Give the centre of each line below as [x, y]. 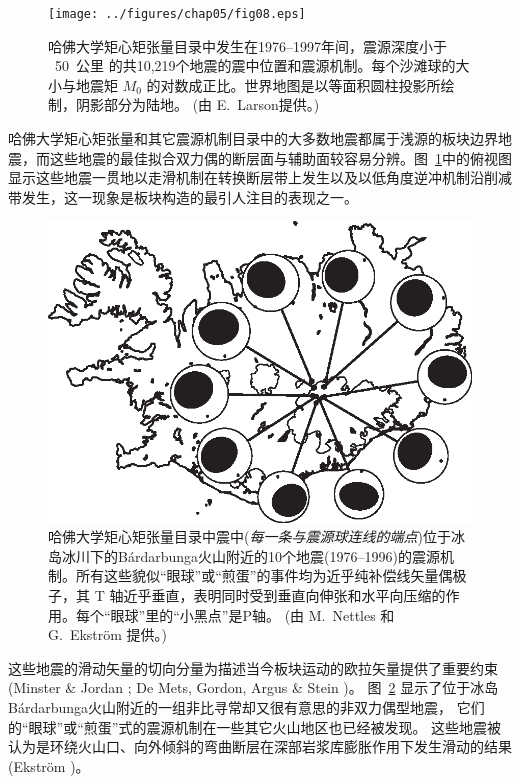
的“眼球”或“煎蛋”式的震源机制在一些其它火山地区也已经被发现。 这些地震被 [255, 726]
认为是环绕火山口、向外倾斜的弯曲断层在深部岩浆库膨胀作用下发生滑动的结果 [260, 746]
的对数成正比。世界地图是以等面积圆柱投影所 [293, 84]
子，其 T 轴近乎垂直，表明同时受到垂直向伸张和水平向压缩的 [247, 594]
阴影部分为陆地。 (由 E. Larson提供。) [197, 104]
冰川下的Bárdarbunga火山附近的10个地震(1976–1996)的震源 [250, 555]
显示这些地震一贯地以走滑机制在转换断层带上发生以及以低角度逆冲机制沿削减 [260, 177]
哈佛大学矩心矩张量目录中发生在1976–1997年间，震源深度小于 [247, 45]
